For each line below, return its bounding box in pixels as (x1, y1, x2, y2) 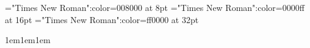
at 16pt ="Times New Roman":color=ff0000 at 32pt (5, 13, 199, 26)
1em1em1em (5, 33, 51, 46)
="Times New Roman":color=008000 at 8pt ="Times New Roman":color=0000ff (5, 1, 305, 13)
